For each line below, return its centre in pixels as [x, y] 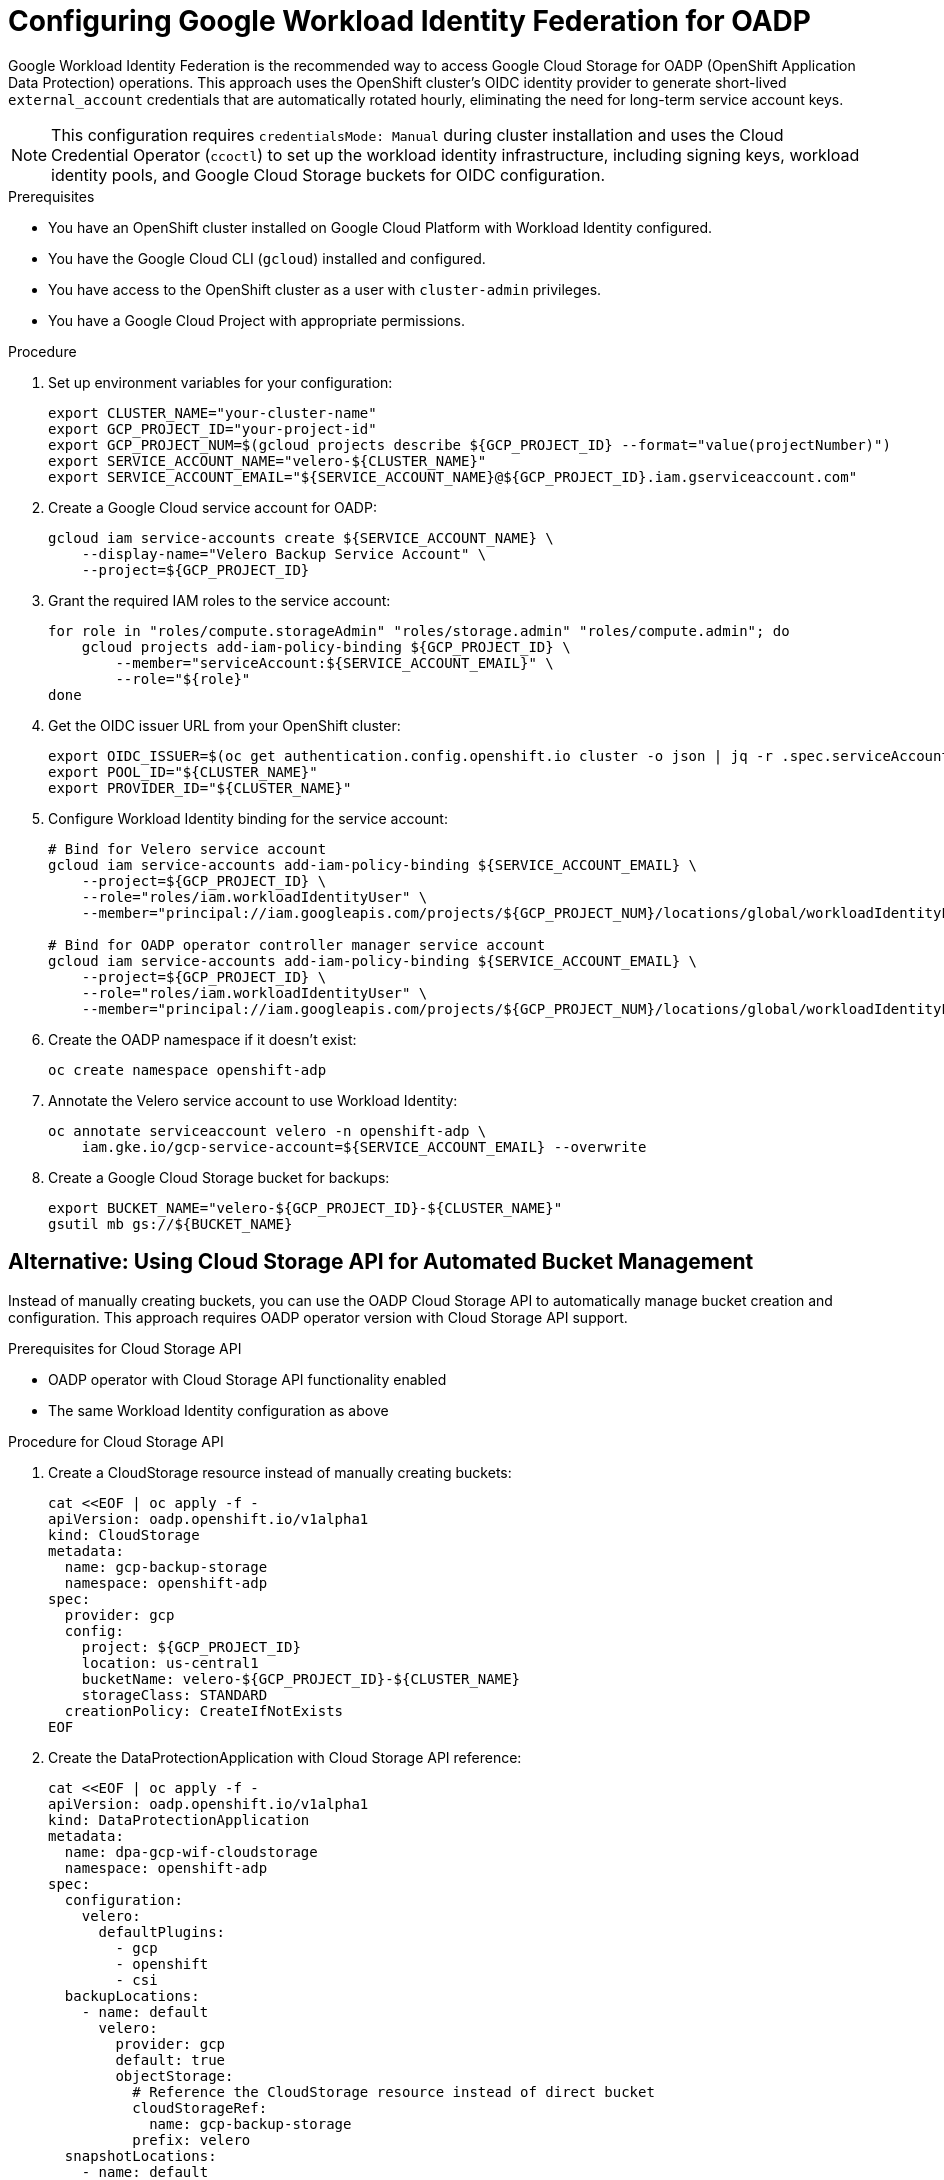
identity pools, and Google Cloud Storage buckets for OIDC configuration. [328, 174]
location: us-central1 [170, 1662]
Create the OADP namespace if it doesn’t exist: [202, 1039]
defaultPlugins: [162, 1931]
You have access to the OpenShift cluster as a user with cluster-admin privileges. [325, 289]
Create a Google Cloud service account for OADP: [212, 507]
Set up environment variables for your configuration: [220, 382]
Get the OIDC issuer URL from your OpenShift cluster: [224, 725]
